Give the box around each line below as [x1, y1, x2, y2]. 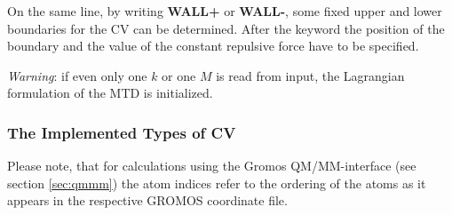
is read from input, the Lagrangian [216, 66, 405, 84]
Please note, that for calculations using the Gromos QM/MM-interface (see [7, 156, 416, 175]
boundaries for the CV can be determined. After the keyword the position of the [7, 19, 445, 37]
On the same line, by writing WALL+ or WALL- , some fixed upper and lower [7, 2, 442, 20]
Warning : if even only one [7, 66, 147, 84]
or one [162, 66, 196, 84]
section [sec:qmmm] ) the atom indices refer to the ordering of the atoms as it [7, 173, 426, 192]
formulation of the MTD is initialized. [7, 84, 213, 102]
